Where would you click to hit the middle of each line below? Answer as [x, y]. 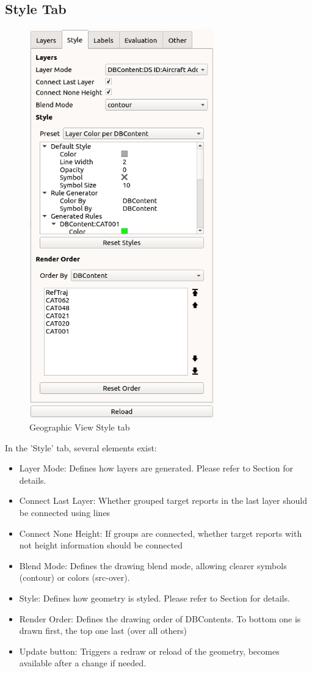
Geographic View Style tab [80, 427]
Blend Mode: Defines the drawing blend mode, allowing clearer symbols [153, 565]
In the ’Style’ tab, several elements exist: [81, 447]
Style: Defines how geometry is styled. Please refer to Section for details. [154, 598]
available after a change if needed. [83, 663]
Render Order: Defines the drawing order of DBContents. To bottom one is [160, 618]
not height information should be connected [101, 545]
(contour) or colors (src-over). [74, 577]
